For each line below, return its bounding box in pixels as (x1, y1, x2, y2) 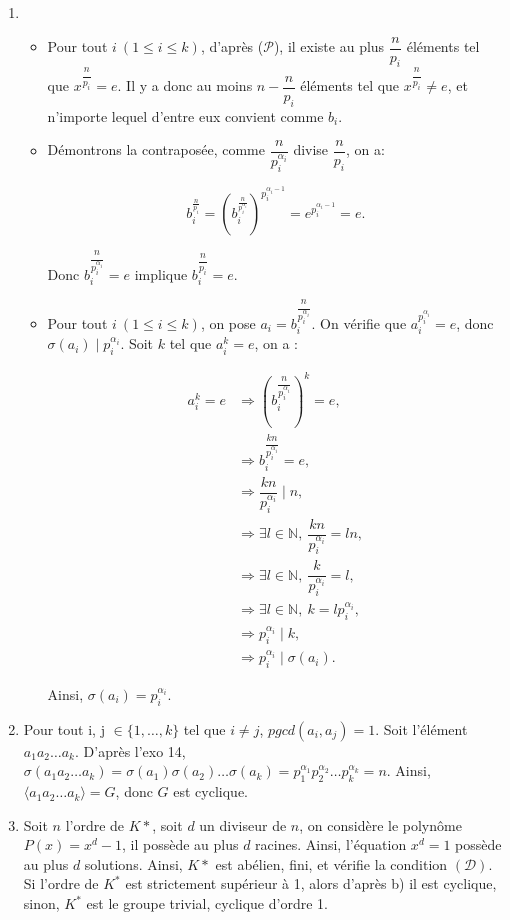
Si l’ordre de (23, 873, 99, 894)
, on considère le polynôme (299, 814, 462, 835)
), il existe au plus (273, 36, 385, 57)
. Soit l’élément (375, 718, 468, 739)
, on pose (200, 312, 256, 333)
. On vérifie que (311, 312, 407, 333)
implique (134, 263, 188, 284)
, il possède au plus (121, 834, 239, 855)
